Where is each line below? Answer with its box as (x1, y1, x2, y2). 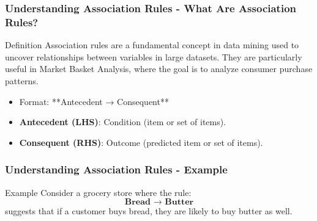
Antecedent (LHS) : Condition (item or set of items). (19, 115, 226, 128)
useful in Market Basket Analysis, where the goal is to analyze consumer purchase (5, 62, 313, 75)
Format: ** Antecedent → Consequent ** (19, 95, 169, 107)
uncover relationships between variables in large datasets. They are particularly (5, 50, 302, 63)
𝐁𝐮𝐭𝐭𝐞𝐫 (165, 198, 194, 207)
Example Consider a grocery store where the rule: (5, 186, 192, 198)
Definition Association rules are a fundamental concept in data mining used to (5, 38, 299, 51)
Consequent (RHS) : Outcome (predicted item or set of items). (19, 136, 263, 148)
